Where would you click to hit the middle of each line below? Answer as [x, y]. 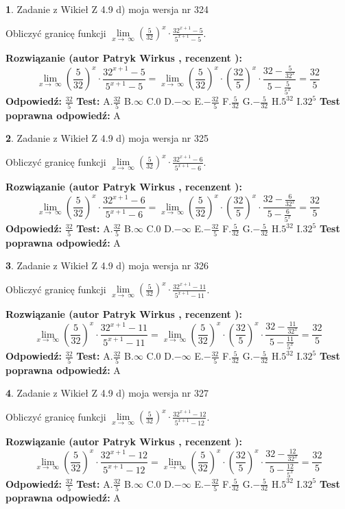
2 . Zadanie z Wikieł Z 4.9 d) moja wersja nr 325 [107, 138]
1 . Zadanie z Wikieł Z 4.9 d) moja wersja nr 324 [107, 9]
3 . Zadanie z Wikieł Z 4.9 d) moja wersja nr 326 [107, 265]
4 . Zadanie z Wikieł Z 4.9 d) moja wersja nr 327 [107, 393]
